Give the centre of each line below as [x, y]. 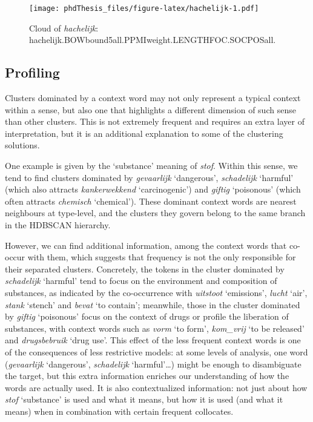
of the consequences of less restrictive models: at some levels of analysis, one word [156, 351]
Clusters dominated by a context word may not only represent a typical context [153, 98]
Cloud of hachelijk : [64, 28]
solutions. [22, 145]
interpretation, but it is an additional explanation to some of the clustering [144, 133]
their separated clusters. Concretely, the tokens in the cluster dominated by [145, 269]
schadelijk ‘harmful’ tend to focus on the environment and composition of [141, 281]
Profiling [32, 72]
